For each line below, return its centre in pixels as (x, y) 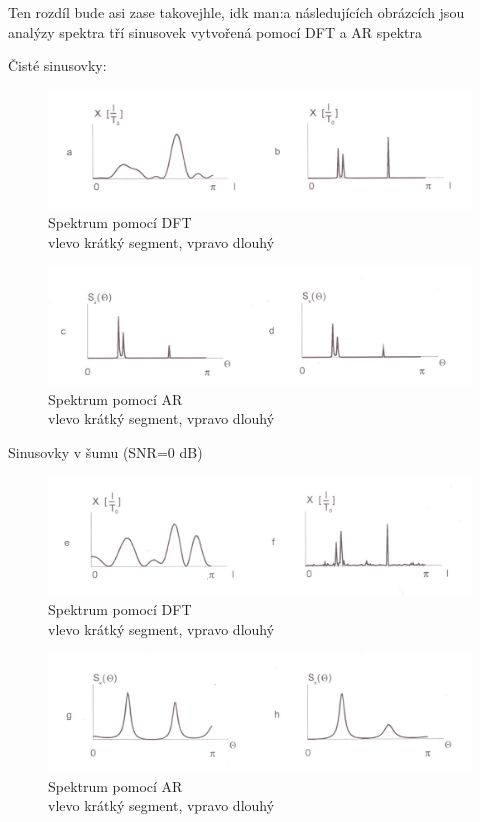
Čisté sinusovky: (57, 65)
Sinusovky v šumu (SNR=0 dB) (105, 452)
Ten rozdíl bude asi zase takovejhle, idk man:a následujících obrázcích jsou (236, 12)
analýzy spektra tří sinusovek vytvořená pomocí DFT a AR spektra (215, 31)
